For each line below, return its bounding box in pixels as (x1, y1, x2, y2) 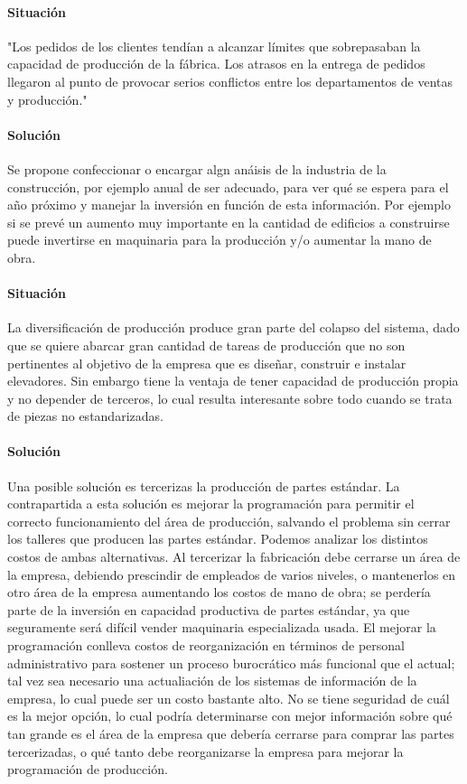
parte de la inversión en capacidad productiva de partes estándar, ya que (7, 600, 410, 619)
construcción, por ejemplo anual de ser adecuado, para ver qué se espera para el (7, 177, 449, 196)
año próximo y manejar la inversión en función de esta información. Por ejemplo (7, 195, 451, 214)
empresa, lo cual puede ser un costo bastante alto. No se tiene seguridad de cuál (7, 688, 450, 707)
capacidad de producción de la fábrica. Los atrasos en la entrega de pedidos (7, 54, 425, 73)
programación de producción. (7, 760, 168, 779)
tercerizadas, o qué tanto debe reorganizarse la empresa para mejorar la (7, 742, 404, 761)
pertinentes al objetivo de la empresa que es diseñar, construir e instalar (7, 353, 406, 372)
